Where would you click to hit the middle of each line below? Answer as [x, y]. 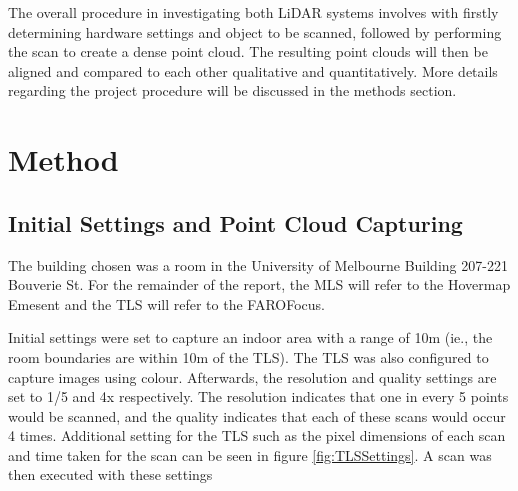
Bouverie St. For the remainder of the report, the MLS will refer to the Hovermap [259, 284]
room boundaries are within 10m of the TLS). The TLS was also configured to [248, 356]
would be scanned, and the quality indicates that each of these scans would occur [257, 415]
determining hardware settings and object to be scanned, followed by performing [255, 31]
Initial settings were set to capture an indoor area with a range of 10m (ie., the [250, 337]
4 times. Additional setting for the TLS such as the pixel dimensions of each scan [257, 435]
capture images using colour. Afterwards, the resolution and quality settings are [252, 376]
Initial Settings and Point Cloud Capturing [235, 222]
